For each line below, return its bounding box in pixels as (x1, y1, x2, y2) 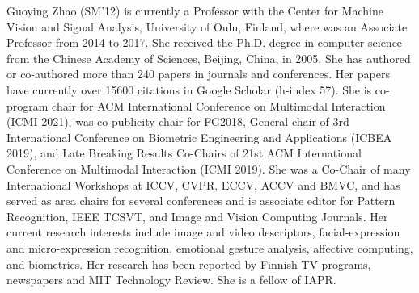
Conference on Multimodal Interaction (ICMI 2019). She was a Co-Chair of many (6, 160, 411, 177)
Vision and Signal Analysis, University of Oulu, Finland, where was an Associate (6, 18, 408, 35)
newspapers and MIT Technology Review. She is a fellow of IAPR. (6, 271, 336, 288)
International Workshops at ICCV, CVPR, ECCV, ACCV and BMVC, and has (6, 176, 400, 193)
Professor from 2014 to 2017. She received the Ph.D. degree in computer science (6, 34, 403, 51)
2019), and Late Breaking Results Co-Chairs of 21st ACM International (6, 144, 362, 161)
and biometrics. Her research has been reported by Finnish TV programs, (6, 255, 371, 272)
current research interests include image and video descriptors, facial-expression (6, 224, 400, 241)
